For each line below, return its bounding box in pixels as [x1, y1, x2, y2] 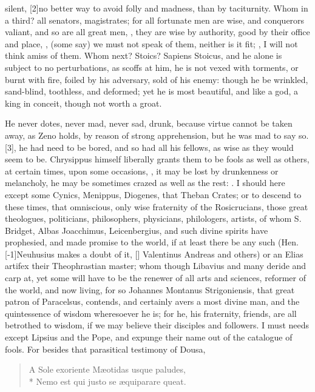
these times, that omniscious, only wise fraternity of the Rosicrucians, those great [5, 200, 308, 213]
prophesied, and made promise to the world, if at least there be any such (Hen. [5, 236, 299, 248]
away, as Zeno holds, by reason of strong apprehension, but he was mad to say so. [5, 128, 309, 141]
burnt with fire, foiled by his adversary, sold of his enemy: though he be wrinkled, [5, 73, 308, 85]
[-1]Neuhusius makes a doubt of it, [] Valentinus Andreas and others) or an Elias [5, 247, 303, 260]
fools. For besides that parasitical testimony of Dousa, [5, 342, 206, 355]
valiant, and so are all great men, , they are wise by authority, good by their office [5, 25, 310, 38]
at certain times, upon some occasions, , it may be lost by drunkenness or [5, 164, 279, 177]
